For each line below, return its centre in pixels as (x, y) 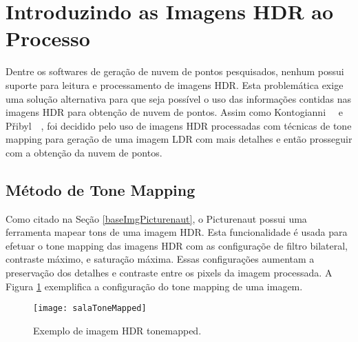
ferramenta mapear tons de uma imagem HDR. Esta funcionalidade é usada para (177, 232)
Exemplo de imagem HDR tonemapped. (117, 330)
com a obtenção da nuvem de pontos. (84, 152)
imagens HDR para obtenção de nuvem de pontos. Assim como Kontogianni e (174, 112)
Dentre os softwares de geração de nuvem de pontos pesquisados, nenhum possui (175, 71)
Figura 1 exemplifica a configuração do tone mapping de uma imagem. (154, 286)
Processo (48, 38)
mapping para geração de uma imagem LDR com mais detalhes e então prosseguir (179, 139)
